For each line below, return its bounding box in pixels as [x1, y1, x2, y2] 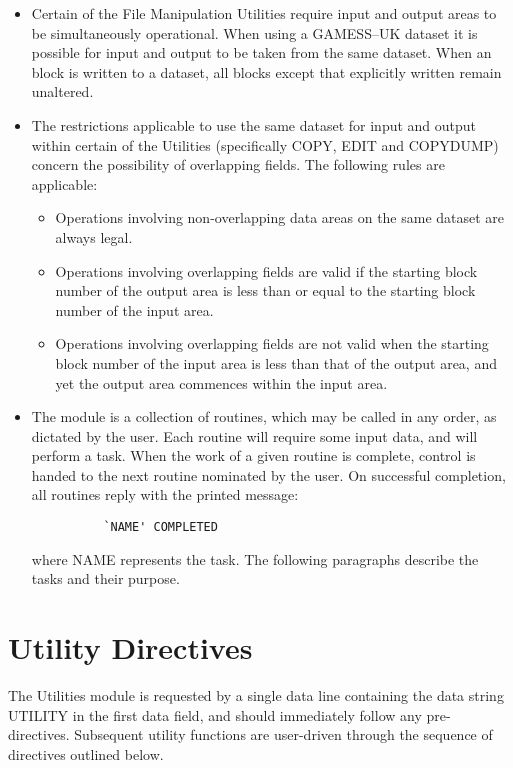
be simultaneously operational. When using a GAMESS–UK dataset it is [31, 22, 478, 43]
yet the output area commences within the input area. [55, 372, 388, 393]
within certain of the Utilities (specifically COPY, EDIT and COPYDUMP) [31, 134, 499, 155]
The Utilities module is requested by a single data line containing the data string [8, 685, 504, 706]
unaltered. [31, 81, 94, 102]
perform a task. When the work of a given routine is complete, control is [31, 445, 476, 466]
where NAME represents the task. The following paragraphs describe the [31, 548, 479, 569]
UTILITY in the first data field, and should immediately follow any [8, 704, 422, 725]
